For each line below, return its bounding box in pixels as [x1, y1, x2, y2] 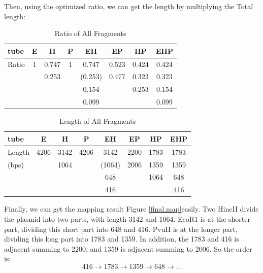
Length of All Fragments [59, 116, 136, 126]
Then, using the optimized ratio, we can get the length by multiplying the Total [4, 1, 253, 11]
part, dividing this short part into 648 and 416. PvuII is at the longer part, [4, 223, 238, 234]
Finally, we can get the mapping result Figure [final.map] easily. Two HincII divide [4, 203, 259, 214]
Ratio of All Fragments [54, 28, 126, 39]
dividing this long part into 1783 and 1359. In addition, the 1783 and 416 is [4, 233, 239, 244]
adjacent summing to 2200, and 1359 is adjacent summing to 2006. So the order [4, 243, 252, 254]
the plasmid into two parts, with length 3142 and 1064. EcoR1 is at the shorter [4, 213, 250, 224]
